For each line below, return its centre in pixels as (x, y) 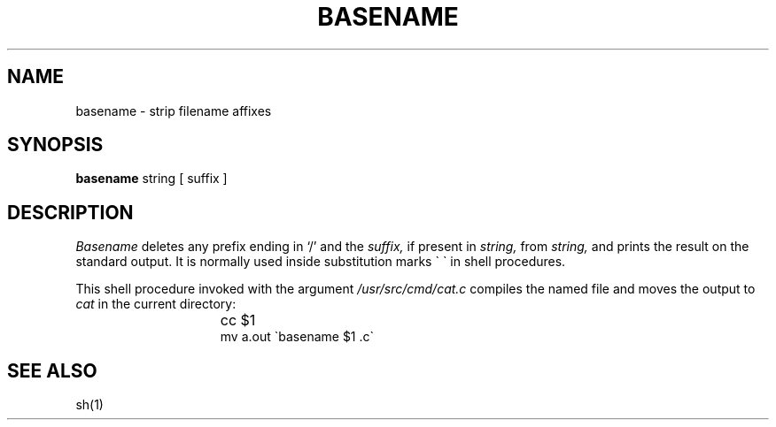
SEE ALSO (52, 370)
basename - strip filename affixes (174, 111)
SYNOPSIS (55, 145)
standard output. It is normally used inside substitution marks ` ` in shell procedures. (321, 262)
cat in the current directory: (156, 304)
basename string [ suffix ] (151, 179)
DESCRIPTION (70, 212)
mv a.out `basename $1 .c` (297, 337)
